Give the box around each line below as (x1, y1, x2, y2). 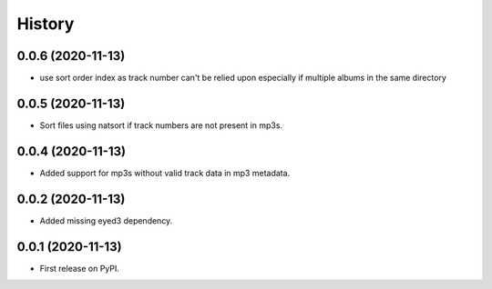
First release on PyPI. (39, 263, 120, 274)
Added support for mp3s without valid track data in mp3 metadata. (39, 167, 291, 178)
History (16, 14, 75, 34)
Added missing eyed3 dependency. (39, 214, 173, 226)
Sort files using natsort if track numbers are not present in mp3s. (39, 119, 282, 131)
